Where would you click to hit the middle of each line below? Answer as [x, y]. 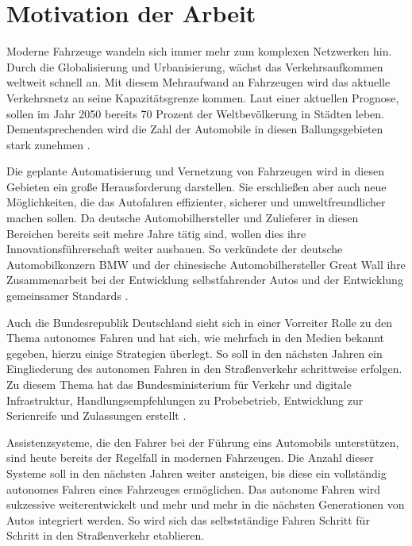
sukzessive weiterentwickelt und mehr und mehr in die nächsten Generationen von [206, 504]
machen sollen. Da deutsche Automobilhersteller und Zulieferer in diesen [183, 218]
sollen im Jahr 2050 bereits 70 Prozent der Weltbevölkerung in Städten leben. [195, 113]
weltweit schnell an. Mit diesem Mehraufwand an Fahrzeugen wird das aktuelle [198, 82]
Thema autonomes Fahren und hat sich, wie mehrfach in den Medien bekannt [196, 338]
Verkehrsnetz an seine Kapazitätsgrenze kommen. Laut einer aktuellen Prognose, [203, 97]
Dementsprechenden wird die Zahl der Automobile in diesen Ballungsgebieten [195, 129]
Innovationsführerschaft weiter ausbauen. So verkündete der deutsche [175, 249]
